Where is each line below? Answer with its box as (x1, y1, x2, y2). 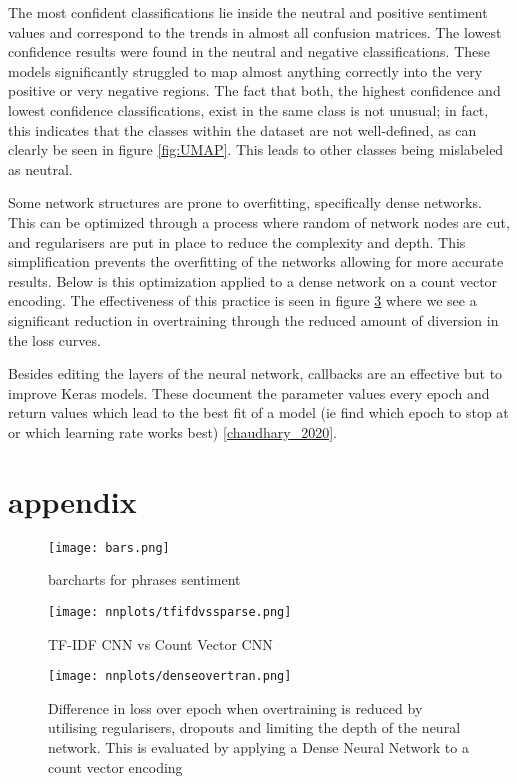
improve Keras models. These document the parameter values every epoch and (8, 382, 490, 403)
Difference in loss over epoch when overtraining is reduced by (48, 697, 423, 718)
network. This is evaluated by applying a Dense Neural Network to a (48, 736, 469, 757)
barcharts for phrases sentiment (48, 569, 241, 590)
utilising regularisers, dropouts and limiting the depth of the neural (48, 717, 461, 738)
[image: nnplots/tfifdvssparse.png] (48, 604, 292, 619)
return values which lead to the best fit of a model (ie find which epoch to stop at (8, 402, 509, 423)
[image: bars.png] (48, 540, 170, 555)
